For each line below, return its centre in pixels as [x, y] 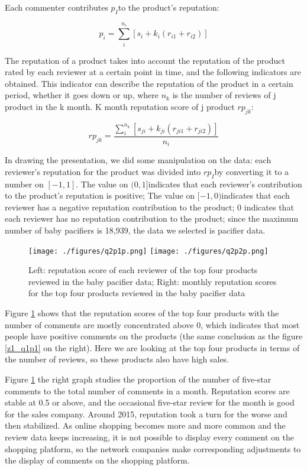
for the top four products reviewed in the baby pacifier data [137, 293]
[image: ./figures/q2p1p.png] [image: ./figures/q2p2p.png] [148, 251]
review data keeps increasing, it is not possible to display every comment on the [149, 437]
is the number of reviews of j [224, 95]
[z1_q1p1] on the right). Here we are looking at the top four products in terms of [152, 347]
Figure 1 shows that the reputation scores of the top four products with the [142, 313]
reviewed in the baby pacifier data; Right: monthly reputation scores [153, 281]
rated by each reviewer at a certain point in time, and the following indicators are [153, 72]
